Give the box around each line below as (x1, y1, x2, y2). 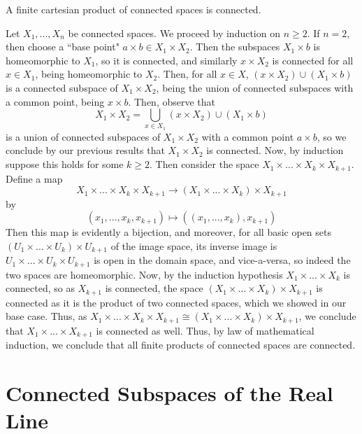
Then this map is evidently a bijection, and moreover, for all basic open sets (6, 225, 331, 239)
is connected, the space (105, 281, 203, 295)
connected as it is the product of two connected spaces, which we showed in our (6, 295, 347, 309)
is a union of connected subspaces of (6, 129, 161, 143)
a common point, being (6, 94, 105, 108)
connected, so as (6, 281, 75, 295)
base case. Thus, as (6, 309, 87, 323)
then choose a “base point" (6, 39, 120, 54)
